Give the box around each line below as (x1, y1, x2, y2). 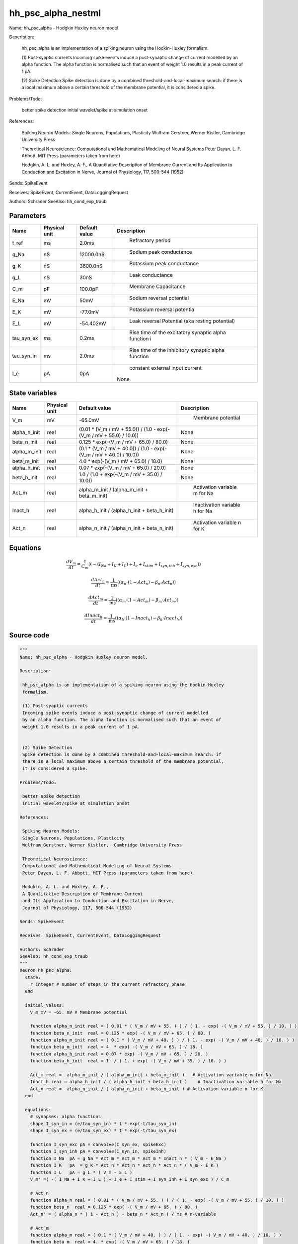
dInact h (84, 613, 103, 620)
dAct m (88, 595, 104, 602)
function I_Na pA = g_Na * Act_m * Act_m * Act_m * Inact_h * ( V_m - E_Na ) (30, 1155, 227, 1161)
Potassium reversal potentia (129, 306, 195, 313)
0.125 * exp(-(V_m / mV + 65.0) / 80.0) (78, 438, 168, 445)
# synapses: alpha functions (30, 1114, 101, 1120)
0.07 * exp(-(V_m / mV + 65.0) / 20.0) (78, 464, 166, 471)
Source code (9, 631, 50, 639)
